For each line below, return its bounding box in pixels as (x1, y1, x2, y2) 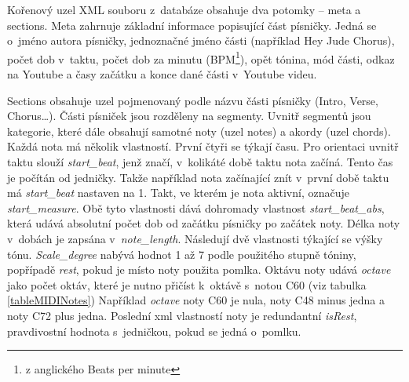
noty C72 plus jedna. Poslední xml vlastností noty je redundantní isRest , (7, 307, 357, 323)
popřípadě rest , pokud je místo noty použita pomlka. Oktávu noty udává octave (7, 261, 391, 278)
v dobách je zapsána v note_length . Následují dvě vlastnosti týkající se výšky (7, 230, 383, 246)
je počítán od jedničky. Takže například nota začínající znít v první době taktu (7, 169, 389, 185)
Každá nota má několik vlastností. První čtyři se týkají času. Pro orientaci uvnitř (7, 138, 399, 155)
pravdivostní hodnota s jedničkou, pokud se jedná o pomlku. (7, 322, 301, 339)
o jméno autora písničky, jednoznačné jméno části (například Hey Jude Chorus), (7, 32, 395, 49)
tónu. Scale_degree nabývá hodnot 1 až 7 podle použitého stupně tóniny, (7, 246, 356, 262)
